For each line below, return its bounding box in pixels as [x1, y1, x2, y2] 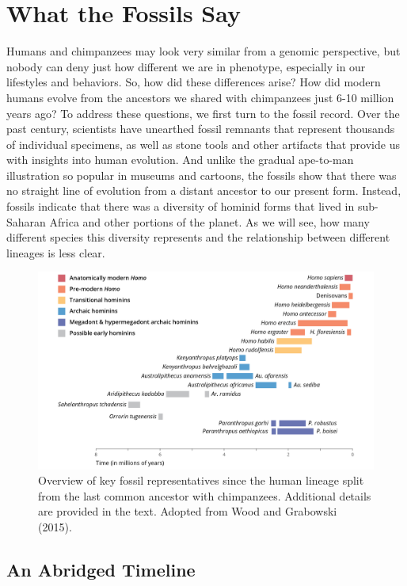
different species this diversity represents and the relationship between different [6, 229, 390, 245]
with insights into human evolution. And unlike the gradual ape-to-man [6, 151, 354, 168]
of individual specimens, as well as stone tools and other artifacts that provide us [6, 135, 400, 152]
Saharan [6, 213, 46, 230]
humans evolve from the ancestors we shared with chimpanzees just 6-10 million [6, 89, 394, 105]
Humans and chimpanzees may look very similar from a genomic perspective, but [6, 43, 401, 59]
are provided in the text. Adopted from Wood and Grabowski [38, 503, 337, 519]
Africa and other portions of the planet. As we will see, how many [49, 213, 370, 230]
